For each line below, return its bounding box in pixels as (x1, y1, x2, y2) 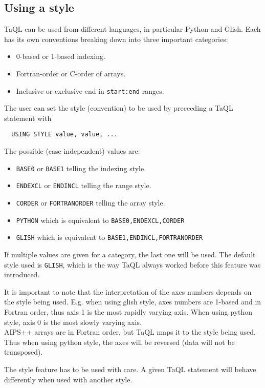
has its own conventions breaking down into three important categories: (4, 33, 228, 44)
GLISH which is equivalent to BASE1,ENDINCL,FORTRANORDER (16, 232, 203, 242)
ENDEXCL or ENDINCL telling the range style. (16, 180, 151, 191)
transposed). (4, 346, 43, 357)
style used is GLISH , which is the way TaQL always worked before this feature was (4, 259, 261, 270)
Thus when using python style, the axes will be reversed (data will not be (4, 336, 235, 347)
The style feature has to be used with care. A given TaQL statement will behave (4, 363, 256, 374)
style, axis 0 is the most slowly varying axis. (4, 316, 142, 327)
